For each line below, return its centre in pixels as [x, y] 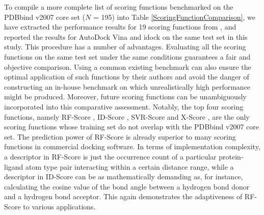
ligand [14, 166]
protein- [231, 156]
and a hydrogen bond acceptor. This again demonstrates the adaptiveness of [123, 196]
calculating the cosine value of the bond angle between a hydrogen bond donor [127, 186]
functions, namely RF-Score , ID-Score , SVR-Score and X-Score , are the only [127, 116]
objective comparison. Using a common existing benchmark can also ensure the [128, 66]
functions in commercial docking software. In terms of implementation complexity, [132, 146]
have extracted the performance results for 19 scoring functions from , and [120, 27]
